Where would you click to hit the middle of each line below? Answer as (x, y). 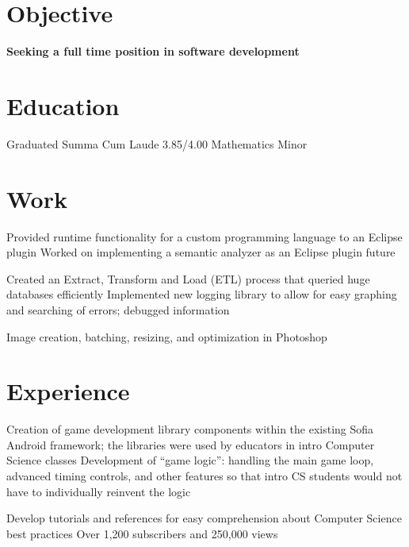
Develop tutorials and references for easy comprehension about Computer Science (204, 518)
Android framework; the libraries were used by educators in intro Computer (191, 444)
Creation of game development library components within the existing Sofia (190, 429)
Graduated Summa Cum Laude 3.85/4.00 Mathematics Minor (157, 143)
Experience (68, 391)
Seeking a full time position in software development (153, 51)
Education (63, 105)
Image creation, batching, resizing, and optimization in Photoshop (167, 336)
